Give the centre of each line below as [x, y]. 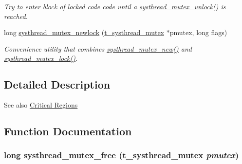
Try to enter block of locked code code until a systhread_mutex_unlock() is [115, 6]
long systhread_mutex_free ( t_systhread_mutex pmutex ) [121, 155]
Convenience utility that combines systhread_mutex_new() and [98, 48]
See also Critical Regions [41, 105]
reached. [16, 16]
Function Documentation [68, 131]
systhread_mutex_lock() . [41, 58]
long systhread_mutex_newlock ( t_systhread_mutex [84, 32]
